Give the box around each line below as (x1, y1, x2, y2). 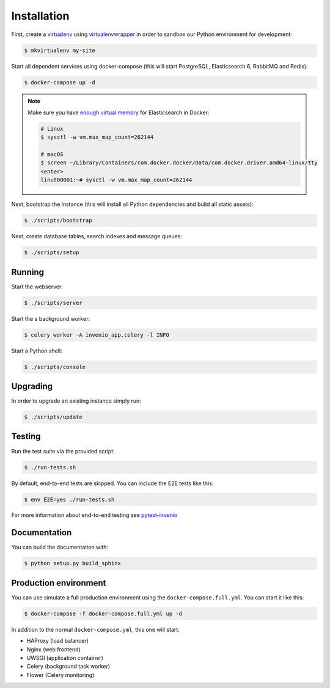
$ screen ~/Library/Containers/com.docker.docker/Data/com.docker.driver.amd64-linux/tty (40, 159, 318, 166)
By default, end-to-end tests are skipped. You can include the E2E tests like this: (11, 480, 214, 487)
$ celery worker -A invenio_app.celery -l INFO (24, 331, 169, 339)
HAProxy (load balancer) (26, 637, 89, 645)
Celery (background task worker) (26, 663, 110, 670)
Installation (11, 9, 70, 23)
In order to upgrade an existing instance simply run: (11, 397, 142, 404)
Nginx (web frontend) (26, 645, 81, 653)
